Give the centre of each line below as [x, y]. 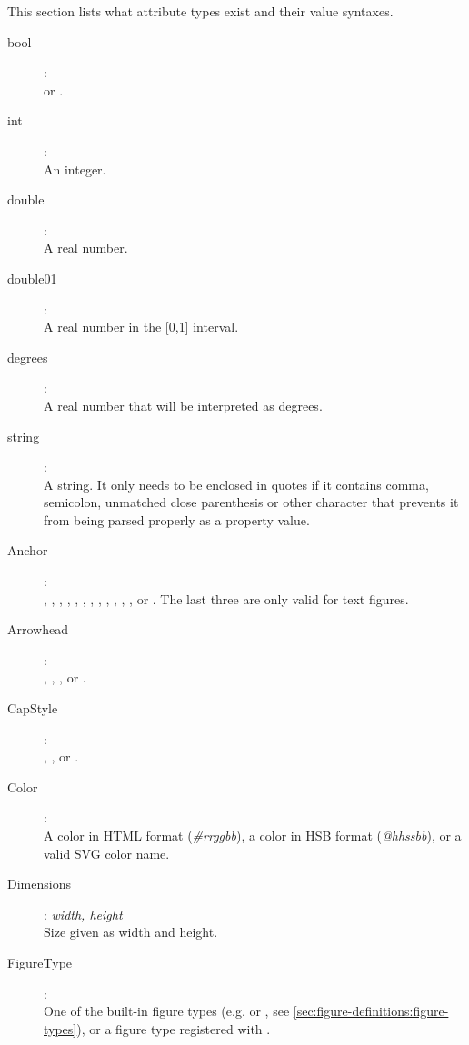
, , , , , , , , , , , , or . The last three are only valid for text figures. [226, 598]
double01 [32, 278]
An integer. [75, 169]
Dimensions [39, 884]
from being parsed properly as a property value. [177, 519]
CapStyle [33, 708]
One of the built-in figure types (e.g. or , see [167, 1011]
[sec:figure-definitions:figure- [371, 1011]
